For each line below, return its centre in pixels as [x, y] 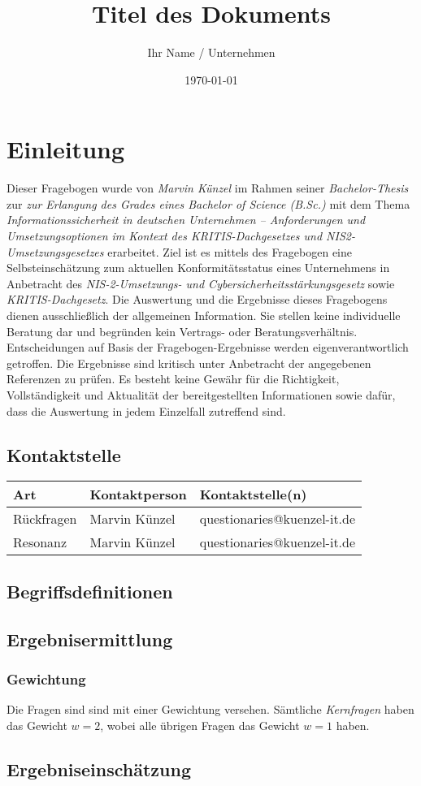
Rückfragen [45, 519]
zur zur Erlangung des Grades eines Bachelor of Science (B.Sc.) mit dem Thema [208, 203]
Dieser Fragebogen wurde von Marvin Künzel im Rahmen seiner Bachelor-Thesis [208, 188]
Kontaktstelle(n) [253, 494]
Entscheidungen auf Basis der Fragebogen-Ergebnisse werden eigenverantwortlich [208, 347]
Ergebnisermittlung [90, 639]
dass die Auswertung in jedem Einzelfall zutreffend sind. [146, 410]
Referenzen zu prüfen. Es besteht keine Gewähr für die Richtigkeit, [173, 379]
